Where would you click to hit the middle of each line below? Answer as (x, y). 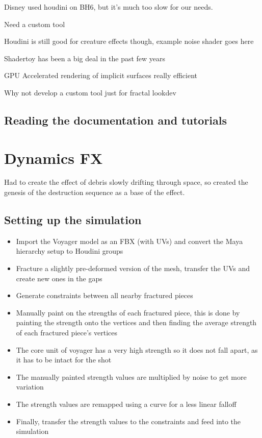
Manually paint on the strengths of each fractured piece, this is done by (128, 312)
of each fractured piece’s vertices (67, 333)
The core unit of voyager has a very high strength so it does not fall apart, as (137, 349)
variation (30, 387)
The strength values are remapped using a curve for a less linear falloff (126, 404)
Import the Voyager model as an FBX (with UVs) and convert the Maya (129, 241)
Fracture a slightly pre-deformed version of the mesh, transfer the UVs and (133, 268)
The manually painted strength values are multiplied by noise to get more (131, 376)
